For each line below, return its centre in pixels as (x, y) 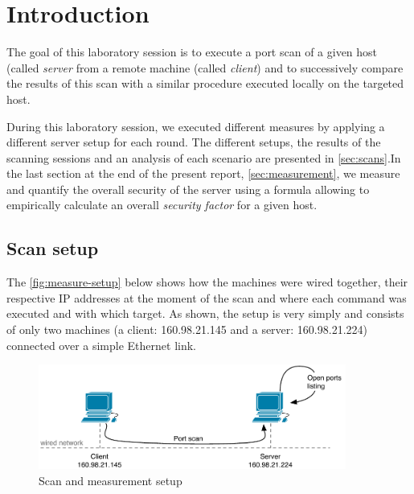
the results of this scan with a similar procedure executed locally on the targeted (205, 83)
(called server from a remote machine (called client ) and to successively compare (205, 67)
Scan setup (53, 248)
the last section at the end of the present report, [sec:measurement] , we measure (203, 173)
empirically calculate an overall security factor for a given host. (162, 205)
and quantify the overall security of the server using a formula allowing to (188, 189)
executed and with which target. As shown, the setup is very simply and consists (205, 313)
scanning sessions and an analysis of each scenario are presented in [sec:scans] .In (204, 157)
